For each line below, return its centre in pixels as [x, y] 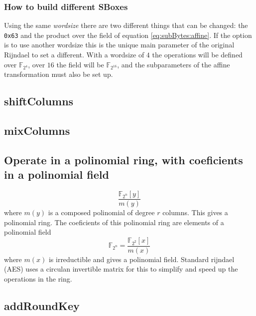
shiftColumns [39, 101]
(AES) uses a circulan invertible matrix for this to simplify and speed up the [121, 269]
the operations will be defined [197, 55]
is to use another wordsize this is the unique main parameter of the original [119, 45]
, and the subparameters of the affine [174, 64]
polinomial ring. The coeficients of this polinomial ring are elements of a [114, 222]
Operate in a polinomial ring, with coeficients [124, 159]
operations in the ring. [38, 278]
